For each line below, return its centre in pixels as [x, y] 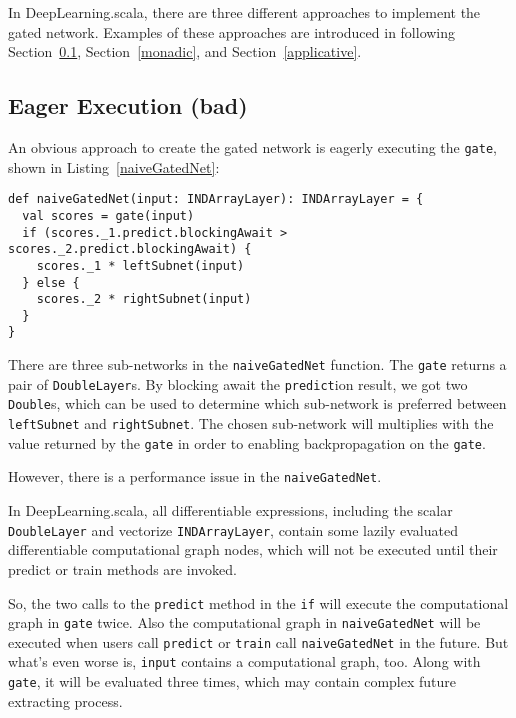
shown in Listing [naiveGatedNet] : [114, 166]
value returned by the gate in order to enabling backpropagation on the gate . [247, 442]
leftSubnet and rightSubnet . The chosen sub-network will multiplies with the [251, 423]
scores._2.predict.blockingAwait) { [130, 249]
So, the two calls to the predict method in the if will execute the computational [258, 602]
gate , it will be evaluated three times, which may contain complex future [232, 681]
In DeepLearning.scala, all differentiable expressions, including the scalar [230, 510]
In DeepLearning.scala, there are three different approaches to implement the [244, 12]
